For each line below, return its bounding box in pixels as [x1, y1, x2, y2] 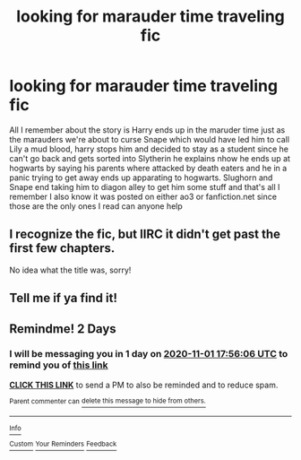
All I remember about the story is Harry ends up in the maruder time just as [9, 124, 286, 135]
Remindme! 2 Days [9, 321, 116, 336]
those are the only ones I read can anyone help [9, 200, 184, 212]
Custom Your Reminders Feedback [9, 439, 117, 449]
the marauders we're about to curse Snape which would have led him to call [9, 134, 289, 144]
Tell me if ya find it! [9, 291, 118, 306]
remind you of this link [9, 359, 109, 371]
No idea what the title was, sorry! [9, 265, 132, 275]
